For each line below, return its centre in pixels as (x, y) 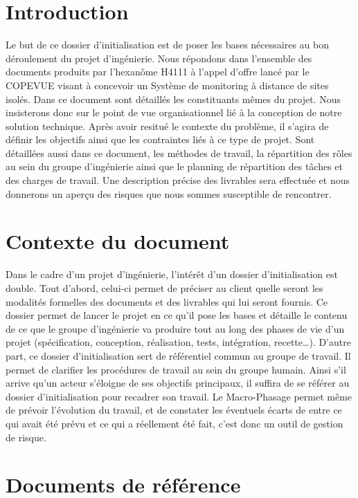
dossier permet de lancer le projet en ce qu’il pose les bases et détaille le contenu (177, 315)
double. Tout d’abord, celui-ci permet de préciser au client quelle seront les (164, 287)
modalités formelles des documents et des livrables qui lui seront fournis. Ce (167, 301)
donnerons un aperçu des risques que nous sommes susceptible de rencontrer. (169, 193)
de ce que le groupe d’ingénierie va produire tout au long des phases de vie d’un (175, 328)
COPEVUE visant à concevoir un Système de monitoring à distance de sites (167, 85)
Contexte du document (118, 241)
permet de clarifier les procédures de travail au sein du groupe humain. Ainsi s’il (176, 369)
